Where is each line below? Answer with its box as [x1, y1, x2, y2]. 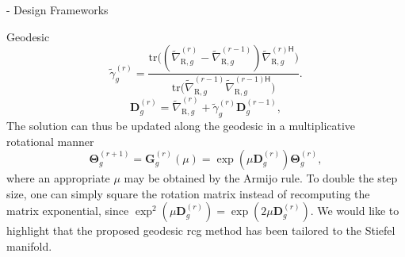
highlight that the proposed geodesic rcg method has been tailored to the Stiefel [6, 222, 395, 239]
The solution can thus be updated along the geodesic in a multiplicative [6, 117, 356, 133]
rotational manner [6, 132, 94, 149]
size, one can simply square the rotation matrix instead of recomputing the [6, 185, 370, 201]
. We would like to [310, 202, 399, 219]
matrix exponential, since [6, 202, 129, 219]
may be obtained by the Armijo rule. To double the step [124, 170, 398, 186]
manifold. [6, 237, 52, 254]
